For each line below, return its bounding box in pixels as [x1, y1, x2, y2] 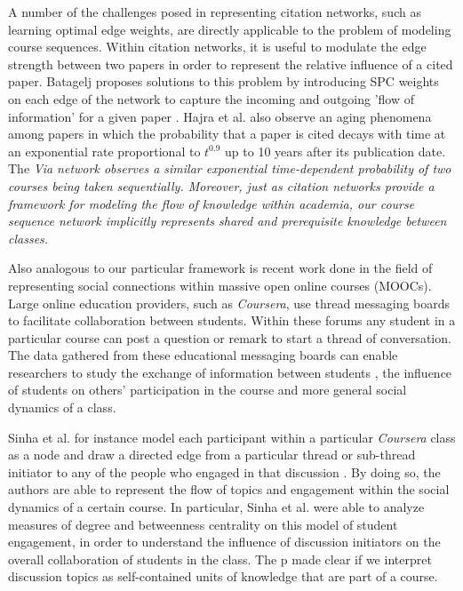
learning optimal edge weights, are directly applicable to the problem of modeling [8, 20, 451, 38]
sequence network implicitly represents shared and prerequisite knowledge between [8, 212, 447, 230]
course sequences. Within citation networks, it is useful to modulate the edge [8, 37, 427, 56]
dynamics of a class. [8, 398, 116, 417]
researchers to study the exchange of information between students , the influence [8, 363, 452, 381]
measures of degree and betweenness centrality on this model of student [8, 515, 398, 533]
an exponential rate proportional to [8, 141, 201, 160]
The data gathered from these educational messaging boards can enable [8, 346, 398, 364]
